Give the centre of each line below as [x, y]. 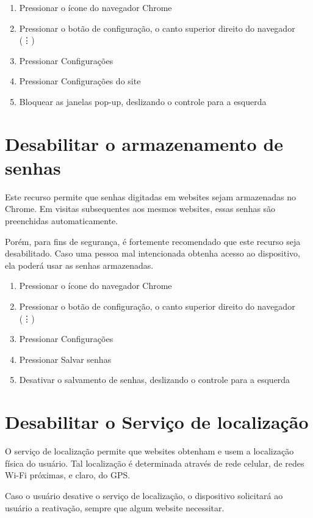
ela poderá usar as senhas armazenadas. [79, 265]
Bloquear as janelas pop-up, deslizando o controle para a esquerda [143, 101]
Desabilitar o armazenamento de [144, 143]
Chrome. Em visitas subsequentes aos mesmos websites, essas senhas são [140, 209]
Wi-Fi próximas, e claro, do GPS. [68, 475]
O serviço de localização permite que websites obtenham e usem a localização [149, 451]
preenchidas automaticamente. [62, 221]
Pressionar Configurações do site [80, 81]
